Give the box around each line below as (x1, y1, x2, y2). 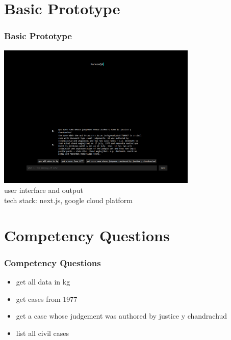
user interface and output (4, 185, 83, 195)
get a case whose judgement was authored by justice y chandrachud (16, 310, 227, 321)
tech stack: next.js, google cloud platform (4, 194, 133, 205)
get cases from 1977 (16, 293, 78, 304)
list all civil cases (16, 327, 69, 338)
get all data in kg (16, 276, 70, 287)
